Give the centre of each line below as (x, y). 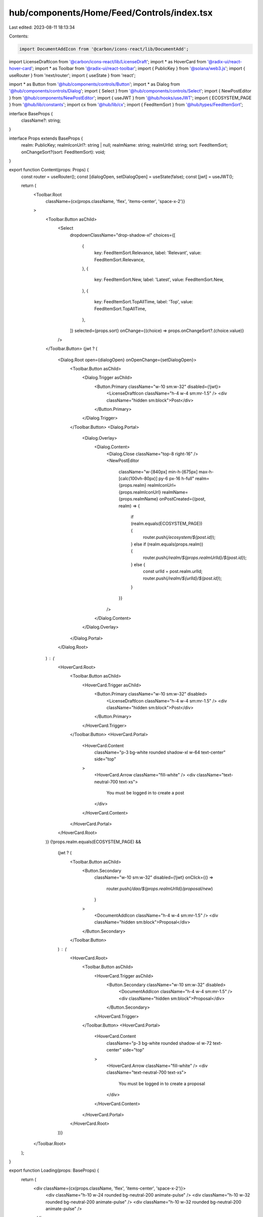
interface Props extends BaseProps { (46, 138)
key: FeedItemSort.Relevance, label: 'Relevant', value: (148, 253)
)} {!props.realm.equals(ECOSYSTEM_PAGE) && (93, 842)
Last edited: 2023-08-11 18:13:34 (42, 27)
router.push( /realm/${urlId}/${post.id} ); (182, 578)
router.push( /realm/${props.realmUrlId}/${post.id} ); (195, 558)
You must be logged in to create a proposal (162, 1084)
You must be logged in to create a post (145, 793)
